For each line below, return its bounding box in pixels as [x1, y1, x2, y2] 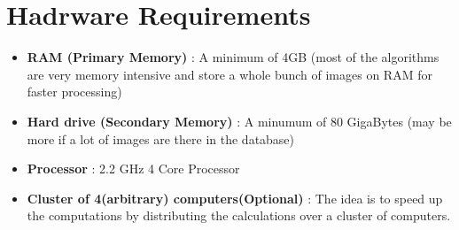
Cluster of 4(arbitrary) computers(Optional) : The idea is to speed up [27, 188, 443, 207]
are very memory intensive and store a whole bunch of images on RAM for [27, 65, 432, 83]
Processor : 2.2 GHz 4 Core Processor [27, 159, 240, 178]
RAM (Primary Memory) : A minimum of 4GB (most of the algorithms [27, 48, 440, 66]
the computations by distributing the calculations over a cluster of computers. [27, 206, 451, 225]
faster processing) [27, 82, 122, 101]
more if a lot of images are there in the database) [27, 129, 295, 148]
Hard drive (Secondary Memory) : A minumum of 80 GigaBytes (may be [27, 111, 452, 130]
